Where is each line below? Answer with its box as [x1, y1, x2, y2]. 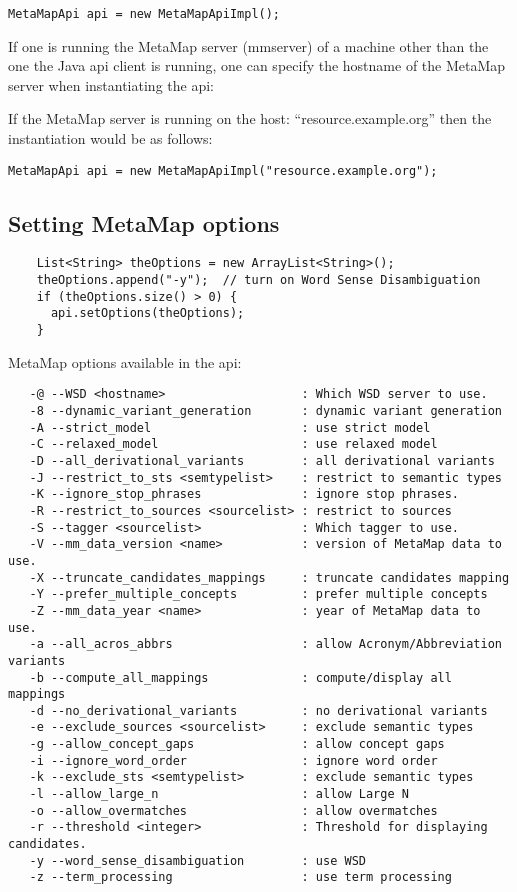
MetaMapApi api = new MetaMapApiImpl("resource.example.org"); [8, 163, 438, 178]
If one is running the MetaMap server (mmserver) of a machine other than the [8, 35, 489, 56]
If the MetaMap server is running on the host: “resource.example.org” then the [8, 108, 492, 129]
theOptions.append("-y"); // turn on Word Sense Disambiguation [36, 273, 481, 288]
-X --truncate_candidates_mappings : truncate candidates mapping [29, 570, 510, 585]
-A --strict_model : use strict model [29, 420, 431, 435]
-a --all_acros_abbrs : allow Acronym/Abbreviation [29, 637, 502, 652]
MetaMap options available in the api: [8, 351, 242, 372]
